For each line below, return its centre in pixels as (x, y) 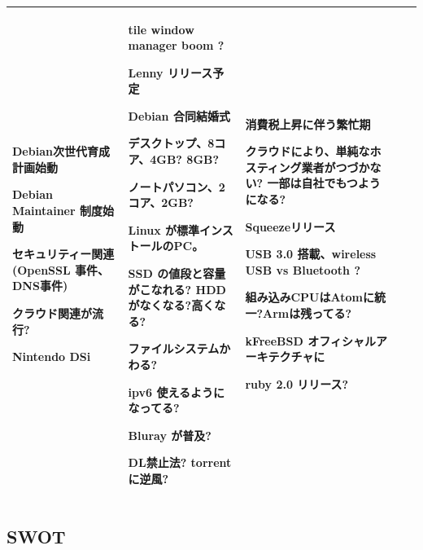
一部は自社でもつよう (324, 183)
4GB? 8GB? (185, 159)
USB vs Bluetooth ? (303, 269)
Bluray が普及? (170, 435)
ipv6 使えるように (177, 392)
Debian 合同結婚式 (179, 115)
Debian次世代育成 (61, 151)
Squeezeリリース (290, 226)
